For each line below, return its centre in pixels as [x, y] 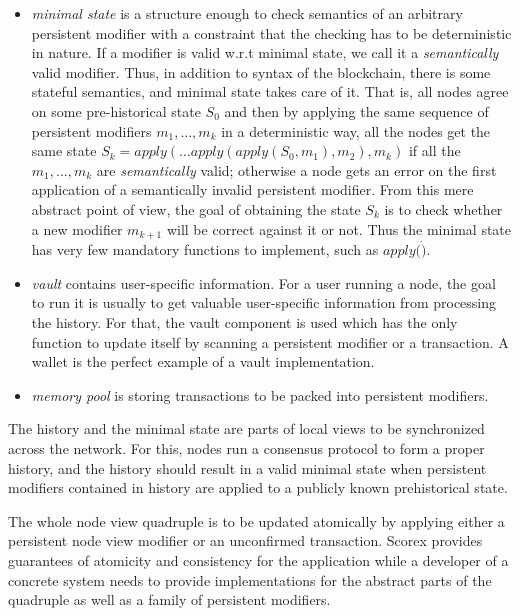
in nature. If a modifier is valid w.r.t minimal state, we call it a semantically [265, 52]
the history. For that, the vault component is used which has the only [244, 321]
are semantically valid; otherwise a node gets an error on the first [296, 169]
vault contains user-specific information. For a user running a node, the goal [263, 282]
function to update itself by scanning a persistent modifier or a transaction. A [270, 341]
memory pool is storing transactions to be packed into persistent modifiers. [260, 394]
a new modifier [77, 228]
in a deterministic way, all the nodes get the [356, 130]
